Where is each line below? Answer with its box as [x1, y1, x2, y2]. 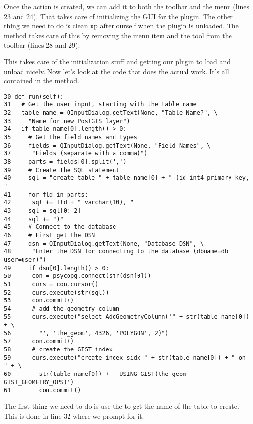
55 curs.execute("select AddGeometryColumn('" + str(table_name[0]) [4, 313, 250, 321]
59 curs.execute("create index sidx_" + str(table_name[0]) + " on [4, 354, 246, 361]
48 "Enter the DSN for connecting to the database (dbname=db [4, 248, 229, 255]
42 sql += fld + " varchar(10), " [4, 199, 134, 206]
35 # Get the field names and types [4, 134, 138, 141]
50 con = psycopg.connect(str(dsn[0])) [4, 273, 151, 280]
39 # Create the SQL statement [4, 166, 120, 174]
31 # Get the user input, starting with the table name [4, 101, 197, 108]
